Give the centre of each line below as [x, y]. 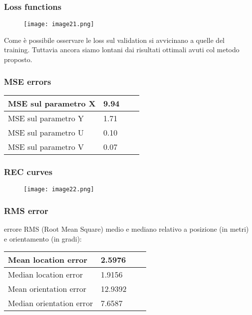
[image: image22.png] [59, 190]
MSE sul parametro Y [46, 118]
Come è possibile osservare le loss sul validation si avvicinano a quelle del [114, 40]
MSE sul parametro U [46, 132]
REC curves [28, 171]
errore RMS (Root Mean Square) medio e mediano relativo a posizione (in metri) [126, 228]
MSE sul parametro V [46, 146]
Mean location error [48, 260]
